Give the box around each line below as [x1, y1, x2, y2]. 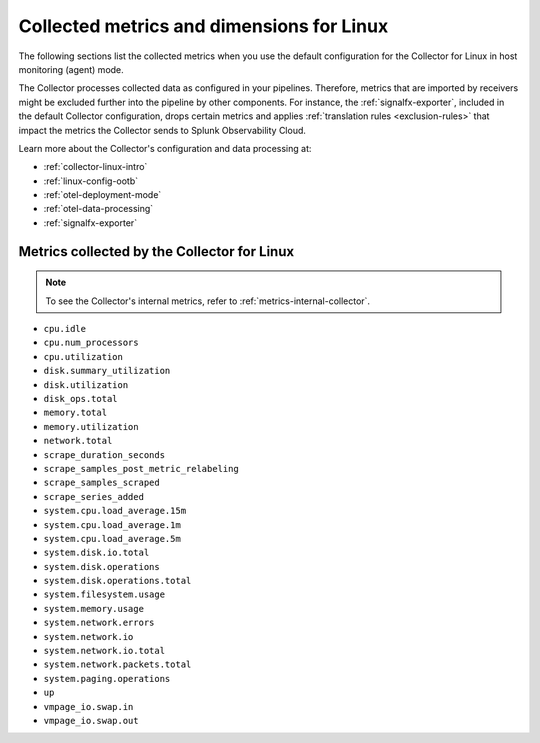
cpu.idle [43, 323, 87, 335]
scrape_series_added [43, 491, 145, 502]
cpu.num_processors [43, 337, 139, 349]
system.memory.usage [43, 603, 145, 614]
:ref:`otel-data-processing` [43, 203, 154, 215]
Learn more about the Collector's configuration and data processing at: [18, 142, 312, 154]
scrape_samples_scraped [43, 477, 160, 489]
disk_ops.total [43, 393, 119, 404]
